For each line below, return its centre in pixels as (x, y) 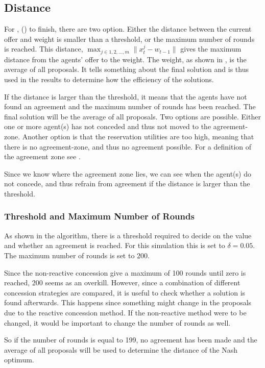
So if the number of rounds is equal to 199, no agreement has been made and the (131, 340)
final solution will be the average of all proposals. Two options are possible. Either (132, 116)
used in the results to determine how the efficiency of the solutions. (109, 79)
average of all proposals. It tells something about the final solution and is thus (126, 69)
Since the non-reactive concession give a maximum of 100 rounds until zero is (125, 272)
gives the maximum (211, 49)
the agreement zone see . (42, 156)
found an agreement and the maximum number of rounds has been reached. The (130, 106)
